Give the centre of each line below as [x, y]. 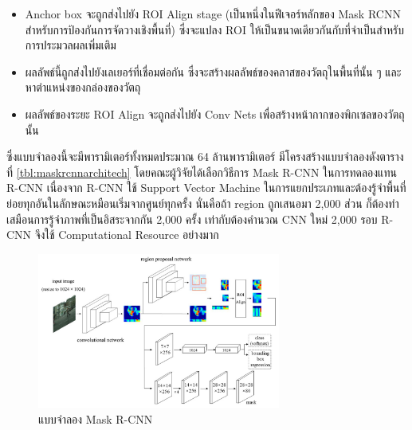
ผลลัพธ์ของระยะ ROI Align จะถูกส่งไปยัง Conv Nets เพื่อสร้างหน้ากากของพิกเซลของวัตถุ [215, 113]
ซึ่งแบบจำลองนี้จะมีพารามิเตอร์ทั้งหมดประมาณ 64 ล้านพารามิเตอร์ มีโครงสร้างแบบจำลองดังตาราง [205, 156]
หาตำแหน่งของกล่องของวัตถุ [83, 87]
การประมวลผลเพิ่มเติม [71, 45]
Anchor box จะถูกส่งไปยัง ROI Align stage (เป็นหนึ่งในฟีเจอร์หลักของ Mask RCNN [213, 14]
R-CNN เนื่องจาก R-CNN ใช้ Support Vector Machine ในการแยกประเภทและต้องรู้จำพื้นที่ [206, 188]
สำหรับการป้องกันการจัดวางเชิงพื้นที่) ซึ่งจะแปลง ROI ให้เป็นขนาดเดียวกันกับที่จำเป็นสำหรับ [214, 29]
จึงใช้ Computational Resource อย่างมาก [127, 235]
